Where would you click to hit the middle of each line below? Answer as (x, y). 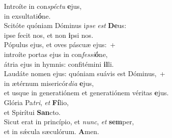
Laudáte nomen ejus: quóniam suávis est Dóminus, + (85, 73)
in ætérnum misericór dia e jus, (49, 83)
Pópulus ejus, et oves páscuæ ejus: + (60, 44)
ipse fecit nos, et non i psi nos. (49, 35)
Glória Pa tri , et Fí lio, (36, 102)
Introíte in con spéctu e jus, (43, 6)
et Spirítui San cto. (32, 112)
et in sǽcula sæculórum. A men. (52, 131)
